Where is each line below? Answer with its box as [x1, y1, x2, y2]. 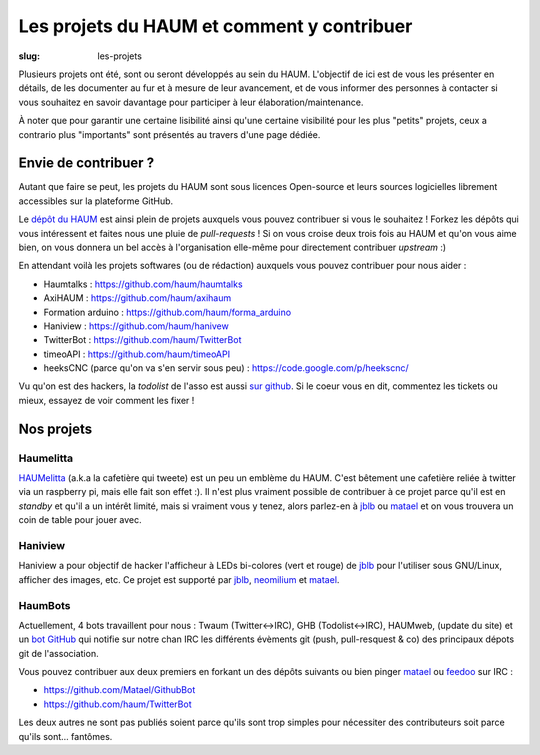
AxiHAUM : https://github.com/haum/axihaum [43, 292, 232, 304]
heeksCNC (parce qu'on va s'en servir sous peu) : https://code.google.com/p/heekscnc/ [43, 362, 409, 374]
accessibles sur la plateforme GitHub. [18, 195, 174, 207]
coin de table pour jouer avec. [18, 514, 142, 526]
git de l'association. [18, 647, 99, 659]
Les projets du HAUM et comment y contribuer [18, 15, 413, 37]
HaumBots [18, 598, 71, 612]
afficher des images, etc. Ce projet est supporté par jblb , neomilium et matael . [18, 573, 340, 585]
